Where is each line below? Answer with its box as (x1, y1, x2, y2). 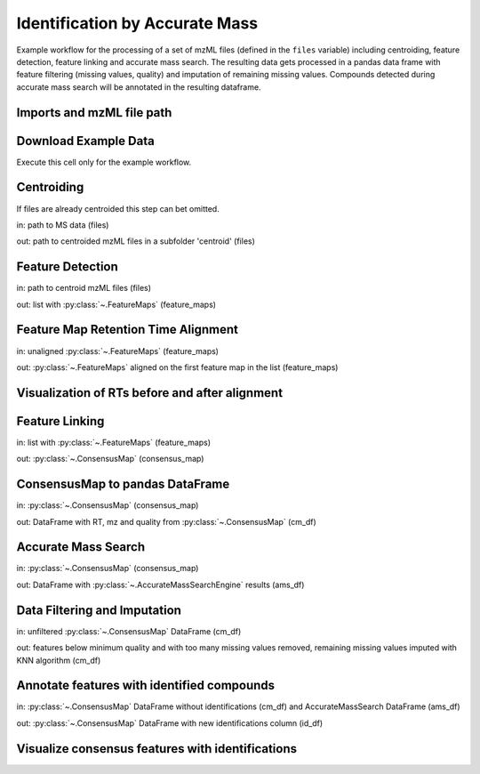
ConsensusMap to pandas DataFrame (16, 477, 230, 492)
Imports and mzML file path (16, 105, 172, 120)
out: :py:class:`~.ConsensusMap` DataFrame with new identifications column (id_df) (16, 717, 324, 729)
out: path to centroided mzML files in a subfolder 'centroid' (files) (16, 236, 255, 246)
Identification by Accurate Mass (16, 13, 259, 33)
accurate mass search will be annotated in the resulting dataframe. (16, 81, 261, 93)
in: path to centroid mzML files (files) (16, 283, 151, 294)
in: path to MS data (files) (16, 219, 109, 230)
